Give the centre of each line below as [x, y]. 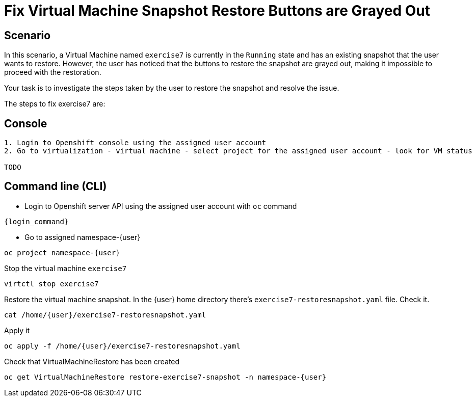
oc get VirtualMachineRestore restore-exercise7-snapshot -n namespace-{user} [165, 377]
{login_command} [36, 221]
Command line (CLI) [56, 186]
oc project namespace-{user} [62, 252]
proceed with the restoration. [53, 72]
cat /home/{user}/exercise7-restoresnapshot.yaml [105, 315]
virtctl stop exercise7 [51, 284]
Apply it [17, 330]
